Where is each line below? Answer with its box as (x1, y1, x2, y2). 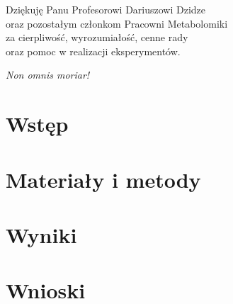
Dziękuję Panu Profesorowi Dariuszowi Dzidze (6, 2, 206, 16)
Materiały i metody (6, 164, 201, 193)
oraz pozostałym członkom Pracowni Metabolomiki (6, 16, 228, 30)
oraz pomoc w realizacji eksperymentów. (6, 43, 181, 58)
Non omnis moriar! (6, 67, 90, 82)
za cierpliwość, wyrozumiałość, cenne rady (6, 30, 188, 45)
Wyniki (6, 220, 77, 249)
